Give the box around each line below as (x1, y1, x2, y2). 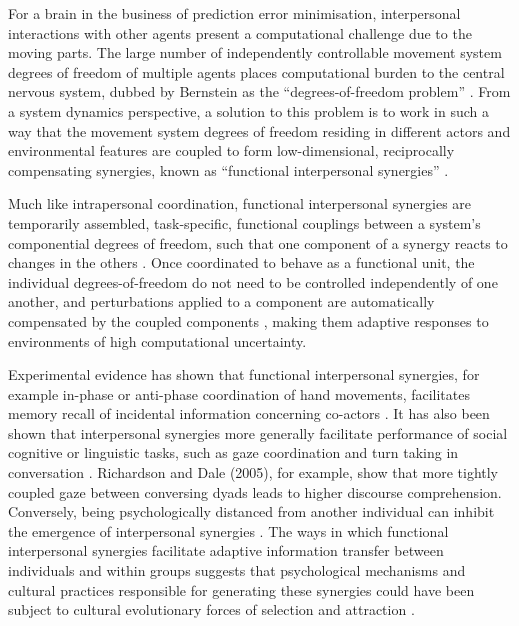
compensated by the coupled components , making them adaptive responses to (8, 310, 489, 331)
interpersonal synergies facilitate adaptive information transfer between (8, 540, 444, 561)
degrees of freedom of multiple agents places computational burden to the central (8, 61, 505, 82)
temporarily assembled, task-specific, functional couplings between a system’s (8, 212, 481, 233)
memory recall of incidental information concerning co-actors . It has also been (8, 403, 490, 424)
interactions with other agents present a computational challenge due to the (8, 22, 472, 43)
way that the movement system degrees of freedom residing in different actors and (8, 120, 511, 141)
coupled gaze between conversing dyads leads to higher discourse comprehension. (8, 481, 502, 502)
